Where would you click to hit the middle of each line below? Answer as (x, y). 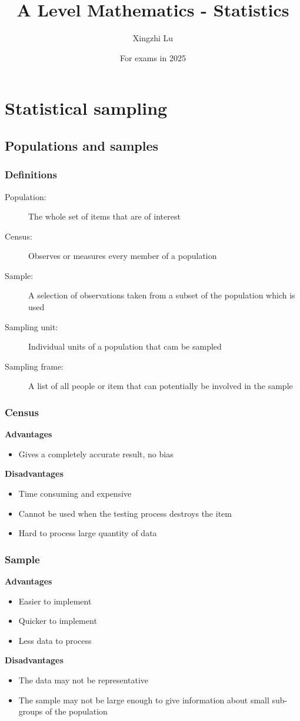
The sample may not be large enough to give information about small (144, 700)
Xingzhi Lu (153, 38)
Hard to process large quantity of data (88, 533)
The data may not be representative (84, 680)
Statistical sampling (86, 108)
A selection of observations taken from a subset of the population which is (162, 295)
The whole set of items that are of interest (104, 216)
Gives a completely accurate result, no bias (96, 453)
